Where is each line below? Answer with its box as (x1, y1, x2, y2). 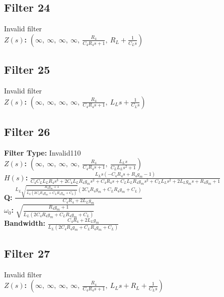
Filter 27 (4, 245, 50, 261)
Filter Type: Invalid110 (4, 147, 81, 158)
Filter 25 (4, 62, 50, 77)
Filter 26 (4, 123, 50, 139)
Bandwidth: (4, 218, 45, 228)
